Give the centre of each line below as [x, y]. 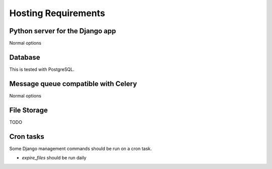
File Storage [28, 110]
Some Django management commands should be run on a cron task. [81, 148]
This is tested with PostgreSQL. [42, 69]
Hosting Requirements [57, 13]
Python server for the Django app [63, 31]
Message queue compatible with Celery [73, 84]
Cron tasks [27, 137]
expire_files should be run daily [54, 158]
